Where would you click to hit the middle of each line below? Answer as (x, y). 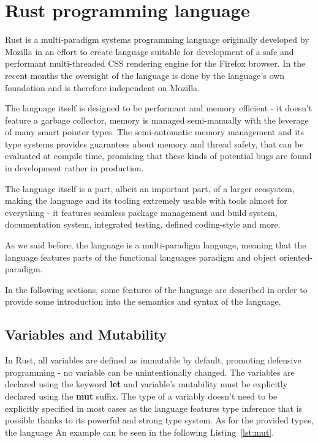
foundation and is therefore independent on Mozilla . (102, 87)
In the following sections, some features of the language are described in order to (156, 289)
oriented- (296, 257)
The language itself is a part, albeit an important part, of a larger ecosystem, (150, 188)
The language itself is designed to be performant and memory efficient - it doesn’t (159, 108)
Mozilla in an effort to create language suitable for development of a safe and (150, 51)
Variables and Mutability (86, 334)
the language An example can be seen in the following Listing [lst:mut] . (140, 432)
